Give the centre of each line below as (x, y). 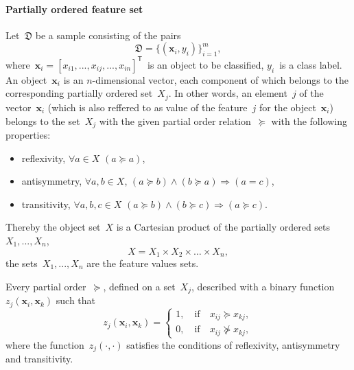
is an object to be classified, (206, 64)
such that (76, 300)
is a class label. (311, 64)
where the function (45, 344)
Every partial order (46, 286)
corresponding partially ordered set (79, 93)
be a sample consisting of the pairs (108, 35)
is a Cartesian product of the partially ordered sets (223, 227)
